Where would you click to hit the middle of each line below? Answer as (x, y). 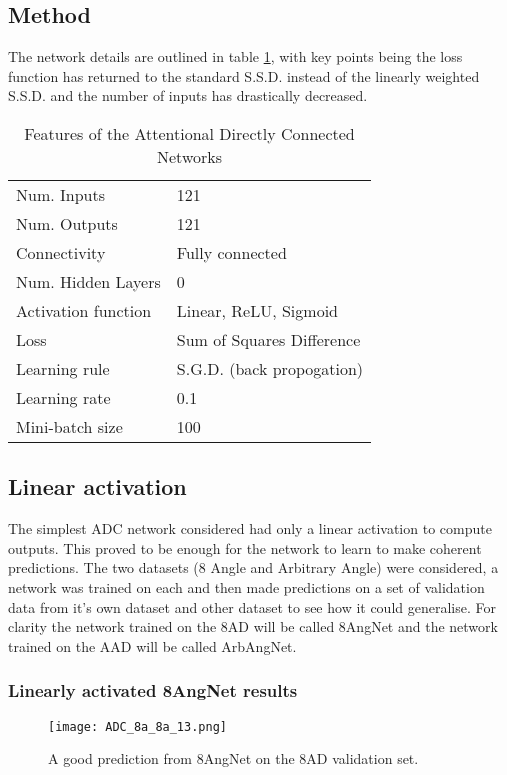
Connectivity (61, 252)
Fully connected (231, 252)
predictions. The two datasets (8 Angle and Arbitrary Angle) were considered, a (253, 567)
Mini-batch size (69, 426)
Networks (190, 156)
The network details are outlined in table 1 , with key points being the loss (235, 56)
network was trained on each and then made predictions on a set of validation (246, 586)
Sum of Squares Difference (268, 339)
